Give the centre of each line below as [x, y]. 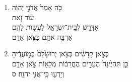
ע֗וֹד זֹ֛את [23, 17]
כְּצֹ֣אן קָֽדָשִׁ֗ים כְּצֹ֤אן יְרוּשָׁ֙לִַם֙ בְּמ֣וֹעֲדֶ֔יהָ [60, 54]
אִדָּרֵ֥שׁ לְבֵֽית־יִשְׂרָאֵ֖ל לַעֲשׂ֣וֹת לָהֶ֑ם [55, 27]
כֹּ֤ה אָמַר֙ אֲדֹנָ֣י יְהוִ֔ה [37, 7]
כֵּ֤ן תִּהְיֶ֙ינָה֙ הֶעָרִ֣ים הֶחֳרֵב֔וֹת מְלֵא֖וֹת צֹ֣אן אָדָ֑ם [70, 63]
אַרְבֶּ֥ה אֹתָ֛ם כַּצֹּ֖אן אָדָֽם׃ [42, 36]
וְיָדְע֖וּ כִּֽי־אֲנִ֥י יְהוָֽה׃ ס [38, 73]
